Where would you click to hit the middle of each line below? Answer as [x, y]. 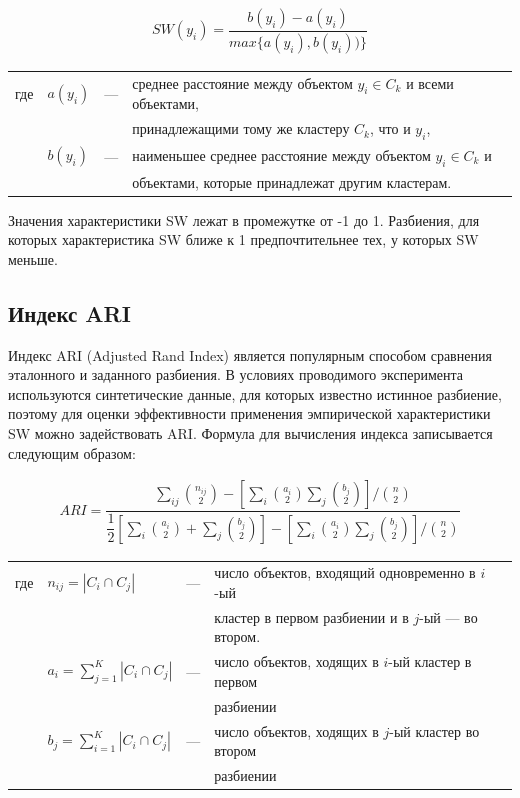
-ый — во [448, 616]
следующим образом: [72, 452]
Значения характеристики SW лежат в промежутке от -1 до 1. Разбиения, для [244, 219]
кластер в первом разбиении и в [311, 616]
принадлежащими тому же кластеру [241, 128]
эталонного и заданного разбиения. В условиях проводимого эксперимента [235, 374]
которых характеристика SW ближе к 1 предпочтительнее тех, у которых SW [243, 239]
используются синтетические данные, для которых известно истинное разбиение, [255, 393]
